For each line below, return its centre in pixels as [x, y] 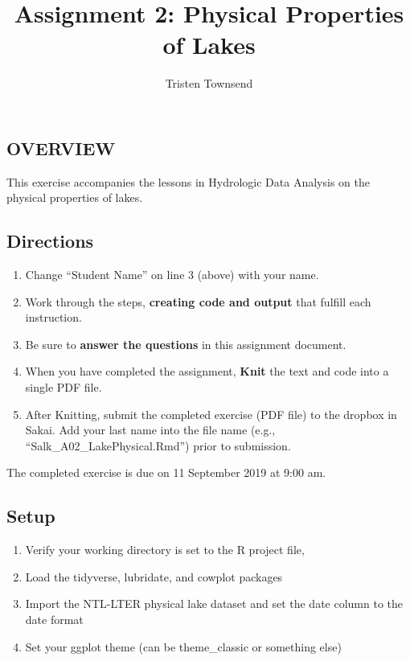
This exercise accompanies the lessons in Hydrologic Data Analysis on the [188, 181]
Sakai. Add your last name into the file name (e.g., [150, 430]
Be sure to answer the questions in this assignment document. [186, 344]
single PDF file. [64, 387]
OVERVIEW [61, 148]
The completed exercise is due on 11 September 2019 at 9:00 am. [166, 472]
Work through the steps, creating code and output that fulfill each [198, 301]
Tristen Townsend [209, 83]
